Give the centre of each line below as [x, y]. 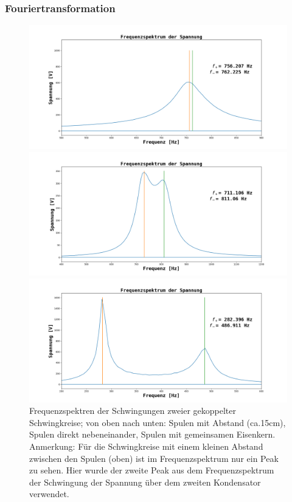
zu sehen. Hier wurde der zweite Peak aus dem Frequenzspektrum [152, 470]
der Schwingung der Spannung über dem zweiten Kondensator [145, 482]
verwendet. [49, 494]
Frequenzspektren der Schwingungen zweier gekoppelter [133, 411]
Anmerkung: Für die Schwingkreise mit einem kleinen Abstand [146, 446]
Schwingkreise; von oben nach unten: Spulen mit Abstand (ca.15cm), [158, 422]
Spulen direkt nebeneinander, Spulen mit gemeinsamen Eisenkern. [152, 434]
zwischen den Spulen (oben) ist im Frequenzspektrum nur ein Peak [154, 458]
